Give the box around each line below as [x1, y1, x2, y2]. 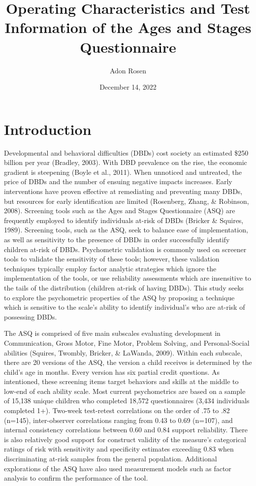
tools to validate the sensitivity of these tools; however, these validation [4, 254, 220, 264]
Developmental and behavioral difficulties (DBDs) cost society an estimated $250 [4, 147, 249, 158]
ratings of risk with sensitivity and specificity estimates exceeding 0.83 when [4, 444, 234, 454]
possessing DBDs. [4, 311, 57, 322]
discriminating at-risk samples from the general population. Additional [4, 454, 217, 464]
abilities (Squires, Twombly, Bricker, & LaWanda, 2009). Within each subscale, [4, 347, 242, 357]
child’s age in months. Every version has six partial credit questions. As [4, 366, 220, 377]
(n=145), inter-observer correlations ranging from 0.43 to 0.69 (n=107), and [4, 415, 233, 425]
